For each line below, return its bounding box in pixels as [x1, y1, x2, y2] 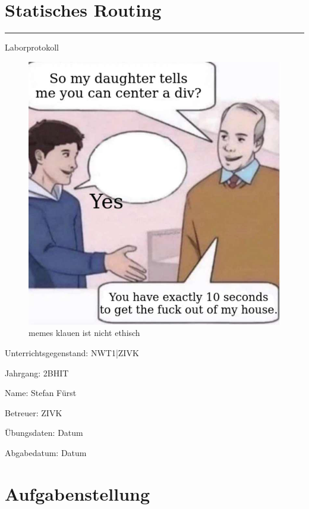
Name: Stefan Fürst [5, 387, 77, 399]
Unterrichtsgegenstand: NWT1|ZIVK [5, 346, 139, 359]
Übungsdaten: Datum [5, 426, 83, 439]
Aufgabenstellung [5, 481, 150, 505]
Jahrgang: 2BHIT [5, 366, 69, 379]
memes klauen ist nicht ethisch [29, 326, 140, 339]
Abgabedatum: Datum [5, 446, 87, 458]
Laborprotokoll [5, 41, 59, 54]
